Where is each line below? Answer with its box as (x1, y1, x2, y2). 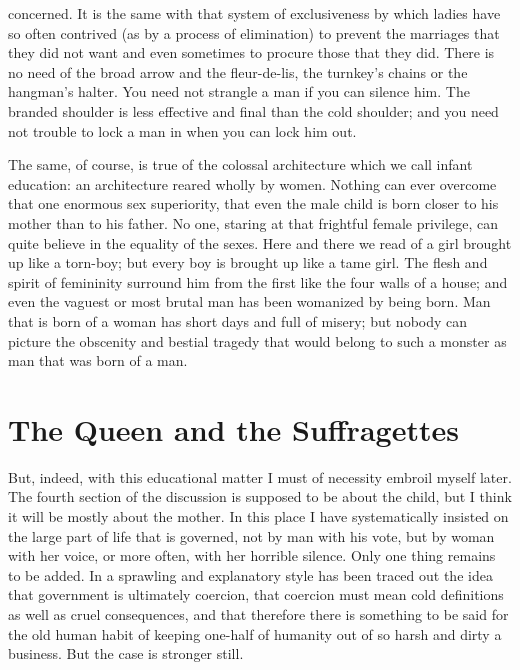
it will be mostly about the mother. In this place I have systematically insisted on (8, 506, 509, 526)
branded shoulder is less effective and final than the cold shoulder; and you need (8, 100, 499, 121)
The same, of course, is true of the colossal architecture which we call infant (8, 154, 473, 175)
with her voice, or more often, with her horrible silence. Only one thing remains (8, 545, 496, 566)
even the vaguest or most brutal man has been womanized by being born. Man (8, 291, 491, 312)
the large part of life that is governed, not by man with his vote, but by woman (8, 525, 495, 546)
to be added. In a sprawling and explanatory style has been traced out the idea (8, 564, 493, 585)
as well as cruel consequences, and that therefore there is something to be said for (8, 603, 509, 624)
